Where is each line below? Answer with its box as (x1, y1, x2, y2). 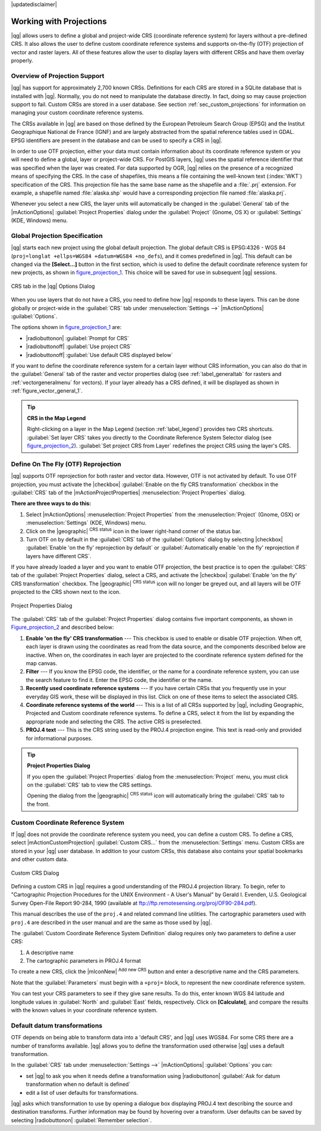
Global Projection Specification (11, 231, 103, 240)
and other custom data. (11, 856, 68, 863)
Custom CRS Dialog (11, 869, 59, 876)
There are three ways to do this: (11, 500, 92, 507)
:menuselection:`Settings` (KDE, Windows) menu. (26, 519, 147, 527)
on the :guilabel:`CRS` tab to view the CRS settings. (27, 781, 153, 788)
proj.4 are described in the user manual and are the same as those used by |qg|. (11, 919, 212, 926)
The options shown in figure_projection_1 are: (11, 324, 122, 331)
